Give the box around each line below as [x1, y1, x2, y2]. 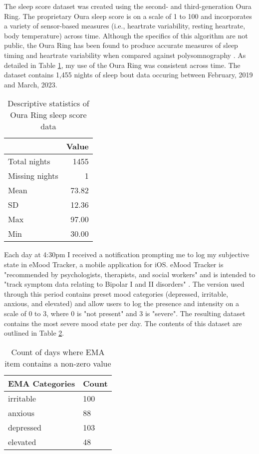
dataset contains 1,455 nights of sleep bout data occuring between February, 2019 [4, 69, 253, 80]
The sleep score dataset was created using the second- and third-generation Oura [4, 1, 252, 11]
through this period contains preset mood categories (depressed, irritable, [4, 288, 229, 299]
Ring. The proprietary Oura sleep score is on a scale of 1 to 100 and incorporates [4, 10, 252, 21]
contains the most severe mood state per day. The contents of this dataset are [4, 318, 242, 328]
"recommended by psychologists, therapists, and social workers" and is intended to [4, 269, 256, 279]
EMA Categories [8, 377, 75, 389]
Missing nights [8, 170, 58, 182]
